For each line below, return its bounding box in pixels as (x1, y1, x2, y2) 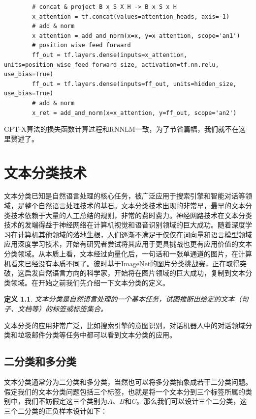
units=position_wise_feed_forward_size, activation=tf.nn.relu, (4, 61, 219, 68)
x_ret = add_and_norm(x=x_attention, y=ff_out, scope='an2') (32, 109, 237, 116)
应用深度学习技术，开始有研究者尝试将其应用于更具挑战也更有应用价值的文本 (4, 239, 252, 249)
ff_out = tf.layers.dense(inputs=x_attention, (32, 51, 188, 58)
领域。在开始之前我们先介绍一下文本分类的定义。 (10, 277, 169, 287)
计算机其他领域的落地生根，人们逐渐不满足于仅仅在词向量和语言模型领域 (17, 229, 252, 239)
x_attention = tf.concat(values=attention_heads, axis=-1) (32, 13, 230, 20)
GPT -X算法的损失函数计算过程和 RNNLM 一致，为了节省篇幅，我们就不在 (4, 124, 239, 134)
